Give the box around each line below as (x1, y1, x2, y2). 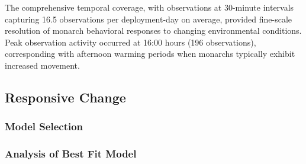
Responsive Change (5, 88, 126, 106)
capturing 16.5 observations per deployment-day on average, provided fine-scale (5, 12, 292, 25)
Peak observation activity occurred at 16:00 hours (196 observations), (5, 36, 256, 48)
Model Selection (5, 119, 83, 134)
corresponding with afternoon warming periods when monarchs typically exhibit (5, 47, 295, 60)
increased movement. (5, 59, 80, 71)
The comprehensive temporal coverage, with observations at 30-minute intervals (5, 1, 294, 13)
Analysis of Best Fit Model (5, 146, 137, 161)
